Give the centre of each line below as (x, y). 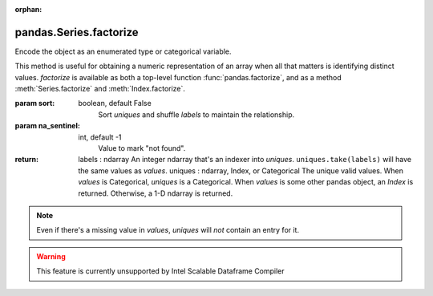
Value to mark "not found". (142, 148)
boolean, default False (115, 103)
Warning (51, 256)
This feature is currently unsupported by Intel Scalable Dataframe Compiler (160, 271)
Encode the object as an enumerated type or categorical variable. (123, 51)
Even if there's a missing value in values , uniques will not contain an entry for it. (168, 230)
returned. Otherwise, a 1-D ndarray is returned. (156, 193)
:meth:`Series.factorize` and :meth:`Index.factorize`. (100, 89)
